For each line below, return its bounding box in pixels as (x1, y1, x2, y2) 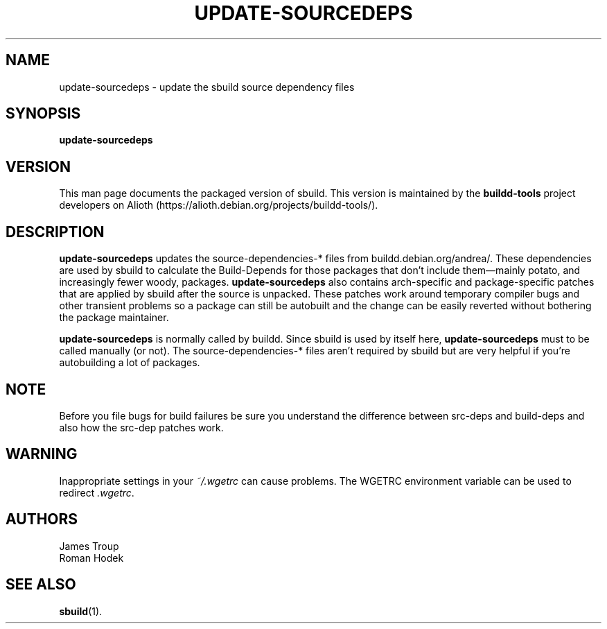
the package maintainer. (59, 311, 169, 324)
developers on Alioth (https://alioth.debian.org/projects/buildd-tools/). (59, 199, 378, 212)
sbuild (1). (59, 605, 103, 617)
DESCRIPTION (6, 223, 105, 241)
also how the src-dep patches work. (59, 421, 224, 433)
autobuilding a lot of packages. (59, 356, 200, 369)
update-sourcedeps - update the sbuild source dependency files (59, 80, 355, 93)
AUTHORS (6, 510, 78, 528)
